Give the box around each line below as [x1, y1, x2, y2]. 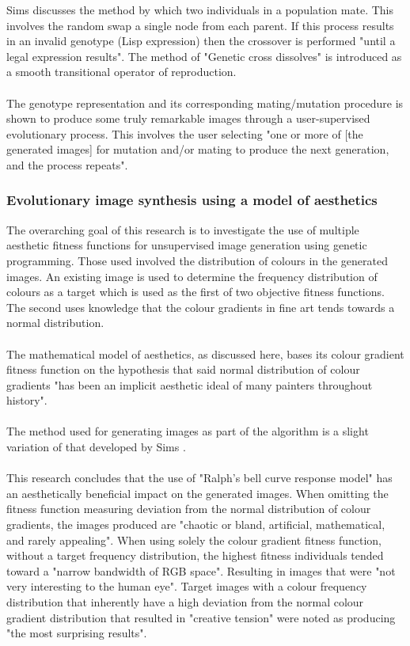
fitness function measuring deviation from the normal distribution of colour [6, 500, 371, 517]
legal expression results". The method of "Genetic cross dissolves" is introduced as [6, 47, 402, 64]
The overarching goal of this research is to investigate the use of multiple [6, 221, 359, 237]
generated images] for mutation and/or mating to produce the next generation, [6, 141, 389, 158]
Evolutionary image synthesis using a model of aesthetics [6, 190, 378, 210]
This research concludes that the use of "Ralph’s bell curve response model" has [6, 469, 393, 486]
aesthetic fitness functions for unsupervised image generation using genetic [6, 237, 367, 253]
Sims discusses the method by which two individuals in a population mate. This [6, 2, 393, 17]
